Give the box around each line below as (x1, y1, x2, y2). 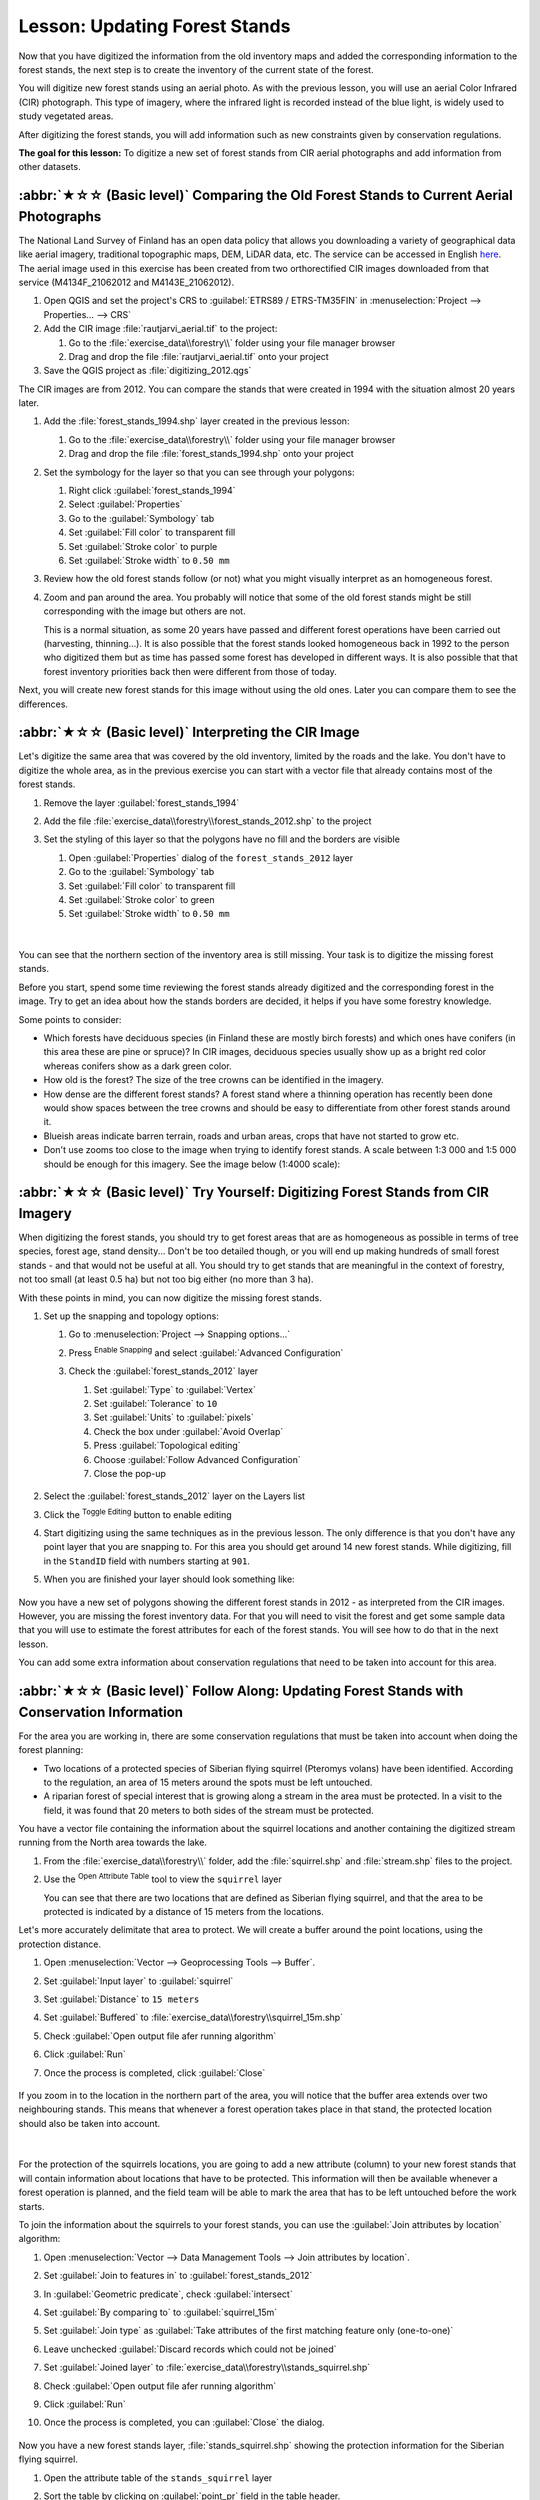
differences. (18, 698, 69, 710)
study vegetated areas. (18, 110, 114, 122)
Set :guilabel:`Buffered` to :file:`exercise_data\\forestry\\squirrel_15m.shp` (43, 2011, 344, 2024)
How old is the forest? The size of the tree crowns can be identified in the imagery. (43, 1074, 384, 1086)
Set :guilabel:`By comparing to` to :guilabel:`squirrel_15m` (43, 2306, 278, 2318)
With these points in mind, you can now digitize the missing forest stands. (18, 1291, 322, 1304)
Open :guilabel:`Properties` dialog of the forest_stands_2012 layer (68, 851, 354, 864)
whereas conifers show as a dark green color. (43, 1060, 232, 1072)
